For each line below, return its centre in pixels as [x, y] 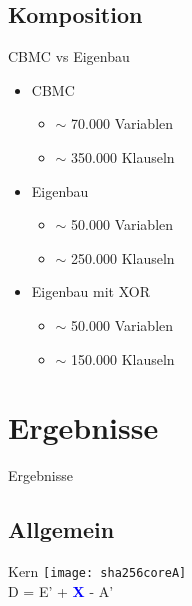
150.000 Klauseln [123, 358]
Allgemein [61, 529]
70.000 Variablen [122, 123]
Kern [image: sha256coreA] [97, 571]
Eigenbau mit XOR [91, 291]
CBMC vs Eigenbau [69, 56]
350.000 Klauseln [123, 156]
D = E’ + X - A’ [61, 590]
